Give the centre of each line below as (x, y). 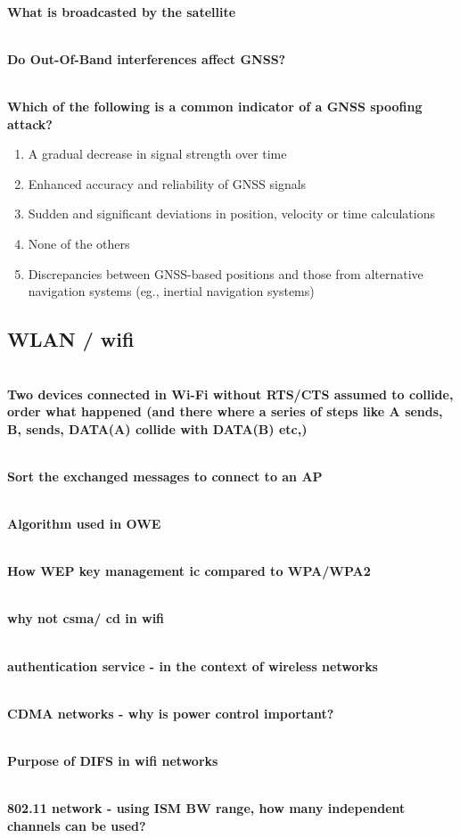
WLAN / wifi (71, 339)
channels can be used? (77, 825)
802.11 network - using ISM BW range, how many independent (206, 808)
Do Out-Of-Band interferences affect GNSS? (147, 58)
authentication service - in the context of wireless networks (193, 665)
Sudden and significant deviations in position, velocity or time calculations (231, 214)
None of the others (79, 243)
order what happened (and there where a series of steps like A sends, (225, 411)
